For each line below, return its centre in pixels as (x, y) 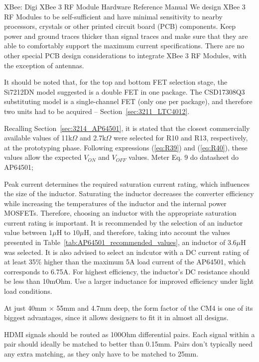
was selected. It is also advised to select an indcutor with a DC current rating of (127, 252)
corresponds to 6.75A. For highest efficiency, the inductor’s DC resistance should (127, 271)
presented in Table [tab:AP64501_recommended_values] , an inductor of (115, 242)
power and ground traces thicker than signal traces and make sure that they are (126, 36)
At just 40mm (25, 307)
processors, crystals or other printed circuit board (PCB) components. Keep (120, 26)
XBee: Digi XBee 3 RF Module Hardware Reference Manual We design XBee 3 (125, 6)
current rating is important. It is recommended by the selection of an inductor (124, 222)
